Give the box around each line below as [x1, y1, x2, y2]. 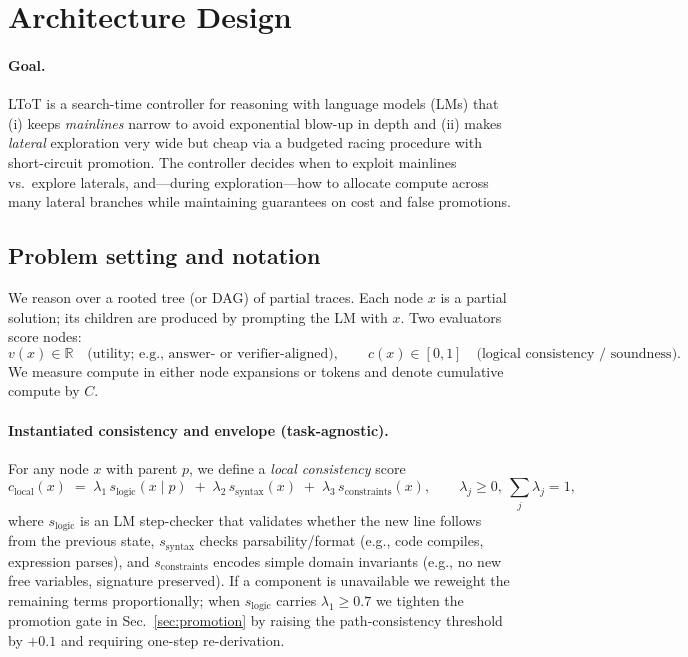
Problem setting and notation [8, 240, 321, 271]
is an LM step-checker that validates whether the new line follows [80, 509, 482, 530]
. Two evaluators [400, 306, 502, 327]
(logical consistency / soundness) [476, 346, 678, 361]
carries [276, 589, 317, 610]
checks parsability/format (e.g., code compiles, [199, 530, 484, 551]
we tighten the [375, 589, 464, 610]
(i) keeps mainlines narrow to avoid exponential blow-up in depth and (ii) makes [8, 112, 502, 133]
